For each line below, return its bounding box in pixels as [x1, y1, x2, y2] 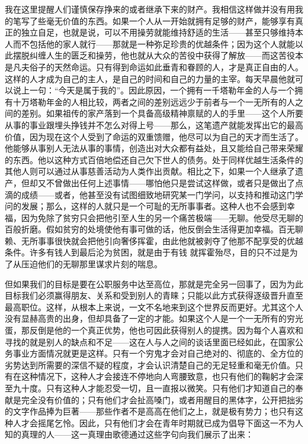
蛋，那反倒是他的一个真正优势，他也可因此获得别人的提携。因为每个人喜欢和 [5, 324, 303, 336]
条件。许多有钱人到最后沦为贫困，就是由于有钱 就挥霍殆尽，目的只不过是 [5, 246, 290, 258]
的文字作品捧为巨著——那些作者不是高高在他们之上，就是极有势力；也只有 [5, 405, 295, 417]
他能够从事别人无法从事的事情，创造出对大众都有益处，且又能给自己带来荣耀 [5, 142, 303, 154]
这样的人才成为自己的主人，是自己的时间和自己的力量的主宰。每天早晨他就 [5, 72, 295, 85]
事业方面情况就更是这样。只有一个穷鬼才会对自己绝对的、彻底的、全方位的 [12, 347, 303, 359]
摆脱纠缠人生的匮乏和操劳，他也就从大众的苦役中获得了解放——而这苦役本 [12, 49, 303, 61]
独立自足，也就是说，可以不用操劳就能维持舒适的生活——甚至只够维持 [21, 26, 295, 38]
